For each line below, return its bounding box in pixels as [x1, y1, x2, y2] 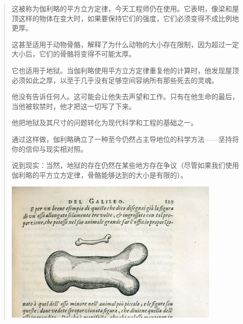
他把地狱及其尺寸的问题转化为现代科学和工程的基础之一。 [11, 117, 198, 128]
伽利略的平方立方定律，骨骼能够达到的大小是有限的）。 [11, 169, 187, 180]
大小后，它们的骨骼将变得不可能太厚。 [11, 49, 136, 59]
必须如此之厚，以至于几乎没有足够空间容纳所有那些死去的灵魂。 [11, 75, 218, 85]
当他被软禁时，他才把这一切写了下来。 [11, 101, 136, 111]
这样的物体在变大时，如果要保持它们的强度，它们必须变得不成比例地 [18, 13, 239, 23]
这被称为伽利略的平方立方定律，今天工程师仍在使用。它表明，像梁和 [11, 3, 232, 13]
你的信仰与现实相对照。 [11, 143, 88, 154]
